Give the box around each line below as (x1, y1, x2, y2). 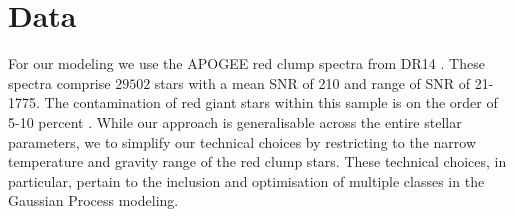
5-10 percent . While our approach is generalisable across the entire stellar (8, 111, 462, 132)
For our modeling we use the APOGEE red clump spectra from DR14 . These (8, 53, 485, 74)
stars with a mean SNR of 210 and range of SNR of (154, 72, 471, 93)
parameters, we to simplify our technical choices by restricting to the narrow (8, 131, 476, 152)
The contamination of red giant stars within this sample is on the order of (44, 92, 498, 113)
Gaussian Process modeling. (8, 190, 179, 211)
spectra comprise (8, 72, 111, 93)
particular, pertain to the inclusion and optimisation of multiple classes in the (8, 170, 485, 191)
